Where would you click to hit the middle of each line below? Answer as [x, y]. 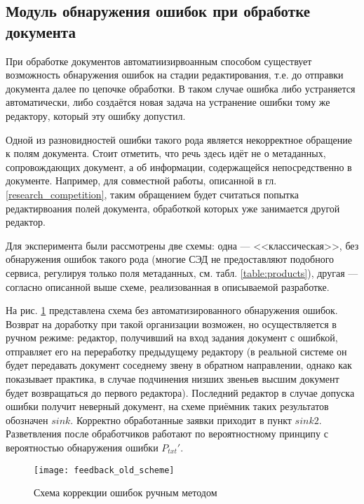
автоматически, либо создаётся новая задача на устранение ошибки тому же [168, 102]
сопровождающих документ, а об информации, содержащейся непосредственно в [179, 166]
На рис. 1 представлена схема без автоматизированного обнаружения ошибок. [172, 310]
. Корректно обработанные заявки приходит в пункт [181, 420]
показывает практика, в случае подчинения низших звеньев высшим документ [173, 379]
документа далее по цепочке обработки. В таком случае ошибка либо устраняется [181, 88]
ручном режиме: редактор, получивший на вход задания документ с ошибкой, [172, 338]
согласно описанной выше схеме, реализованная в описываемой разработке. [168, 286]
